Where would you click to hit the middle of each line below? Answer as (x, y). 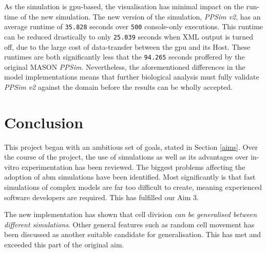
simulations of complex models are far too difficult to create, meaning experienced (133, 187)
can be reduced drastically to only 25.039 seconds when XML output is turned (129, 36)
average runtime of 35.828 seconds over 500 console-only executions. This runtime (134, 26)
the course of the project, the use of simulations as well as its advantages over (126, 157)
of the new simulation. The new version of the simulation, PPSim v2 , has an (140, 16)
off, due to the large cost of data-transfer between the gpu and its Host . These (127, 46)
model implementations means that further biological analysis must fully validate (132, 77)
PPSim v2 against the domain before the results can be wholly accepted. (118, 86)
